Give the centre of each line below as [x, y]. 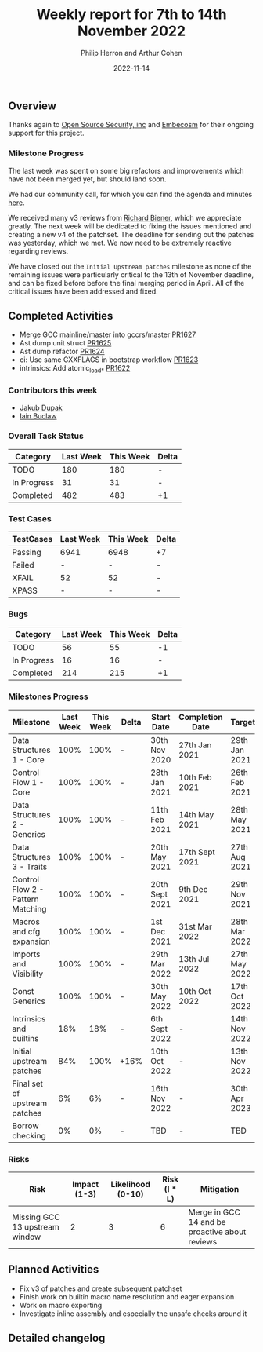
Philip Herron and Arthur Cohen [131, 53]
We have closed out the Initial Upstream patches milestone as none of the [130, 266]
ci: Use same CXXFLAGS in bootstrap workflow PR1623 [109, 360]
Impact [86, 1185]
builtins [25, 1038]
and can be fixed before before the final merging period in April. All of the [126, 283]
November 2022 [131, 31]
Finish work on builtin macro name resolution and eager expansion [127, 1296]
